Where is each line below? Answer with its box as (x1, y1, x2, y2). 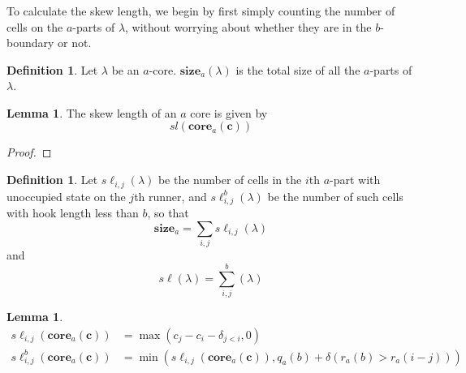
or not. (58, 34, 92, 51)
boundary (6, 34, 54, 51)
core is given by (190, 104, 268, 121)
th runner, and (134, 187, 207, 204)
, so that (147, 204, 189, 221)
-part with (330, 171, 381, 188)
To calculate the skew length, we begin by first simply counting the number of (6, 2, 395, 19)
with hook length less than (6, 204, 139, 221)
